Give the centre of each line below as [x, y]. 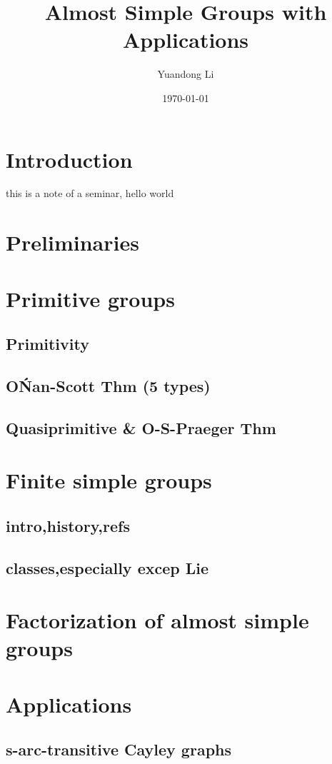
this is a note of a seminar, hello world [90, 193]
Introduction [69, 159]
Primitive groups [90, 298]
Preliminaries [72, 242]
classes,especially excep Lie [107, 567]
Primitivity [47, 344]
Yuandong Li [186, 74]
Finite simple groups [109, 480]
